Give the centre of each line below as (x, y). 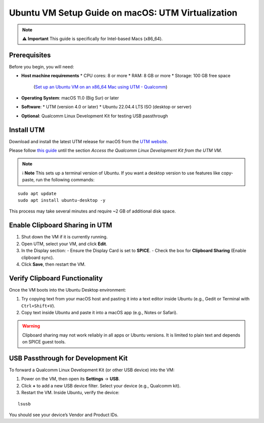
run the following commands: (65, 180)
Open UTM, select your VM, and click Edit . (64, 244)
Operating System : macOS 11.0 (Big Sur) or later (70, 98)
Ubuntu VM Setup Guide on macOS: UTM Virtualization (123, 13)
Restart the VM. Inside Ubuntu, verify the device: (70, 393)
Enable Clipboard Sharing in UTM (61, 225)
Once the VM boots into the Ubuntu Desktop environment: (68, 290)
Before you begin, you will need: (42, 66)
